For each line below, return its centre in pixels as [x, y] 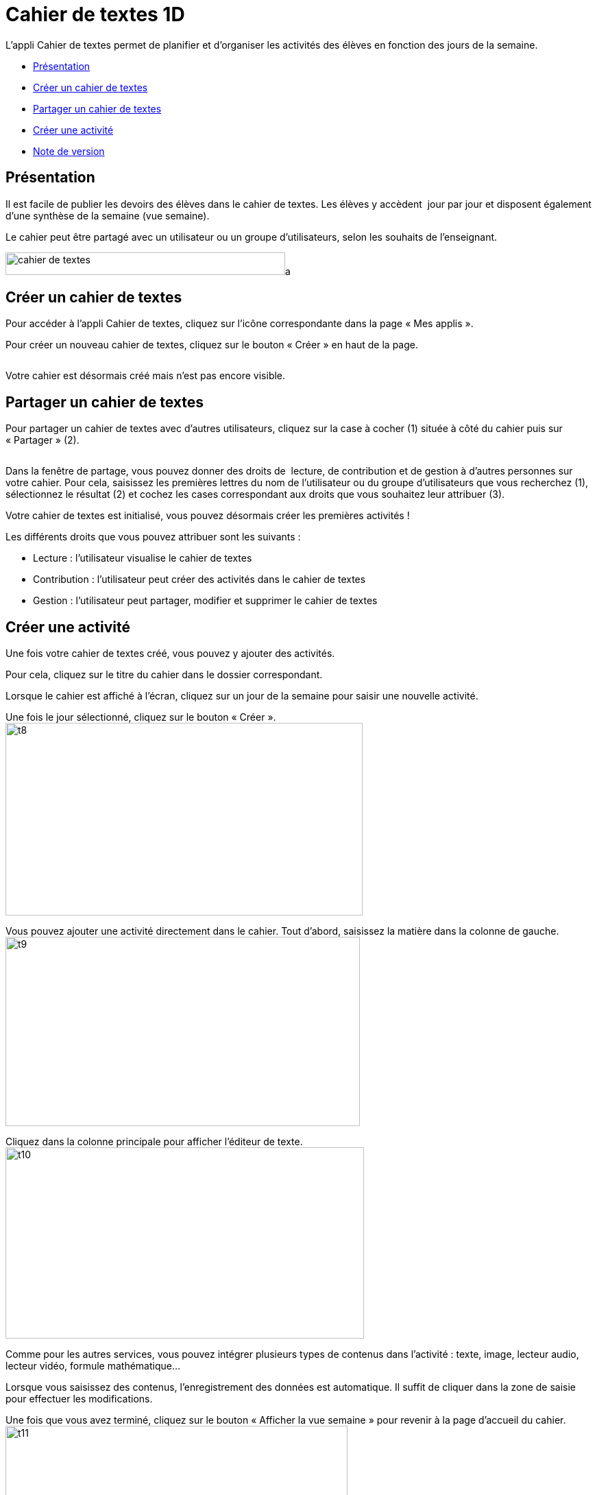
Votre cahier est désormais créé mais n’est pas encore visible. [146, 376]
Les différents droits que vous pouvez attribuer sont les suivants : [153, 537]
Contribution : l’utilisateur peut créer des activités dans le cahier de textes [199, 579]
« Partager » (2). [42, 440]
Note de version [69, 151]
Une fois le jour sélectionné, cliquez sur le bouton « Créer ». [141, 717]
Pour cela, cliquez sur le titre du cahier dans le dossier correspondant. [164, 675]
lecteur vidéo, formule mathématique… [93, 1366]
